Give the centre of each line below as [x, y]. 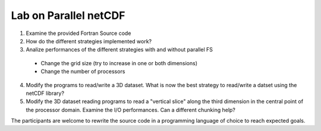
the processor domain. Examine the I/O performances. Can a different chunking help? [131, 110]
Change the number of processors [83, 72]
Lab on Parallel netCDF [68, 15]
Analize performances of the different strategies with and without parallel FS [119, 50]
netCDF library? [45, 93]
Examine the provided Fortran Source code [78, 33]
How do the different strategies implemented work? [89, 41]
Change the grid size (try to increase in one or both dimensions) [119, 63]
